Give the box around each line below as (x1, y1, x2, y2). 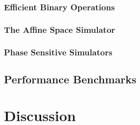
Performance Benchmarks (4, 71, 137, 86)
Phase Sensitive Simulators (4, 46, 113, 58)
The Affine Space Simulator (4, 23, 116, 35)
